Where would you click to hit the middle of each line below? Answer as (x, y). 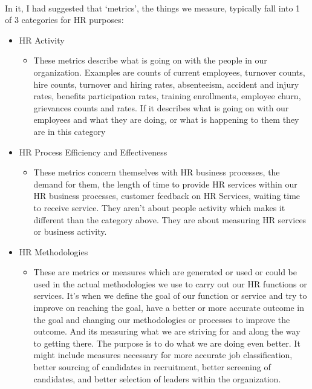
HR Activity (42, 40)
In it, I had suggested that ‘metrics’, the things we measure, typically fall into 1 (153, 8)
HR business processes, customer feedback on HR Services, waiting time (167, 196)
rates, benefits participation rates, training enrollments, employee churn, (167, 96)
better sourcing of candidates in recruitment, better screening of (152, 367)
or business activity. (70, 231)
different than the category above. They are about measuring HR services (170, 219)
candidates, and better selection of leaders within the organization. (157, 378)
